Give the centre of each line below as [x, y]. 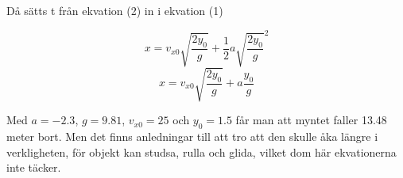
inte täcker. [34, 167]
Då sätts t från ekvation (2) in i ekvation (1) [115, 10]
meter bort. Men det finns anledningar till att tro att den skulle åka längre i [192, 136]
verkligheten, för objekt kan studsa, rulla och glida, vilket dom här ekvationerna [201, 151]
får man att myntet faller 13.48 [311, 120]
